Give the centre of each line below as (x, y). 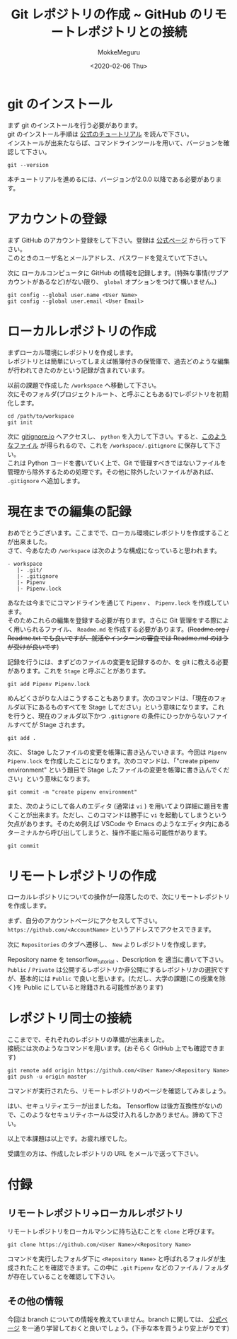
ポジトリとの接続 (138, 32)
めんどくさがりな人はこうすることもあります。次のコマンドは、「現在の (111, 698)
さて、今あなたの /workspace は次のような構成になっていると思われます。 (114, 550)
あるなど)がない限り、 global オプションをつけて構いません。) (127, 282)
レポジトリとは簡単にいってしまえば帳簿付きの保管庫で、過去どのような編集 (118, 361)
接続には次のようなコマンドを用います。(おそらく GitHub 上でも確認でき (113, 1048)
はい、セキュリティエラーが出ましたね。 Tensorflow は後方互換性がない (112, 1106)
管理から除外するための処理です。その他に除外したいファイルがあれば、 (112, 472)
